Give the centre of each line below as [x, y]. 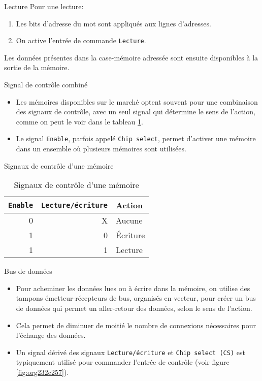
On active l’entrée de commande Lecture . [81, 40]
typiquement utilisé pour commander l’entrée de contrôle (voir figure [123, 362]
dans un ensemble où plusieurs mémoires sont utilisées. [101, 149]
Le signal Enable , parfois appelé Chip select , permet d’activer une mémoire [136, 138]
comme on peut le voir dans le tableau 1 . [79, 121]
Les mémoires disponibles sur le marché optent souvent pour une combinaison [137, 101]
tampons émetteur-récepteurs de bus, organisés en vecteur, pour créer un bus [136, 298]
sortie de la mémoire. [37, 67]
